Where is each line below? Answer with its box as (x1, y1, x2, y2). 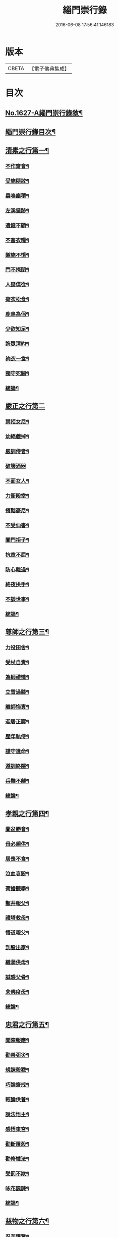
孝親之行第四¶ (5, 810, 49, 818)
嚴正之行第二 (5, 402, 45, 410)
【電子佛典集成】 (29, 65, 70, 72)
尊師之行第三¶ (5, 628, 49, 636)
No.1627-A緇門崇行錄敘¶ (5, 109, 83, 118)
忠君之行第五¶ (5, 1020, 49, 1029)
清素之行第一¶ (5, 146, 49, 155)
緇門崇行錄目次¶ (5, 127, 56, 136)
